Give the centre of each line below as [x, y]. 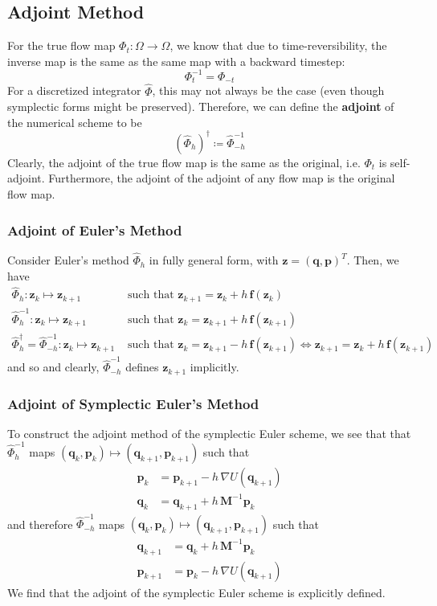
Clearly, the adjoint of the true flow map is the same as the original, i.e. [184, 162]
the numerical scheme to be [75, 122]
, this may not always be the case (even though [268, 90]
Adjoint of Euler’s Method [95, 229]
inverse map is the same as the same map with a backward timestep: [176, 61]
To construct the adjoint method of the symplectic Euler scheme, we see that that [209, 433]
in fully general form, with [214, 260]
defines [142, 367]
